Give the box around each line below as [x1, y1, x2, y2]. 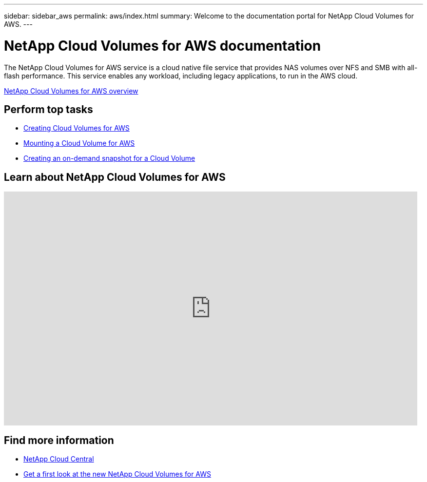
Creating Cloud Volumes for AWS [23, 124, 130, 133]
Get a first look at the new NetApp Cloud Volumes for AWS [23, 470, 211, 479]
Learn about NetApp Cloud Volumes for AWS [4, 171, 226, 183]
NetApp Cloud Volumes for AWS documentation [4, 37, 321, 54]
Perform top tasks [4, 103, 93, 116]
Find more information [4, 434, 114, 446]
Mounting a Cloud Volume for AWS [23, 139, 135, 148]
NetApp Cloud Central [23, 455, 94, 463]
